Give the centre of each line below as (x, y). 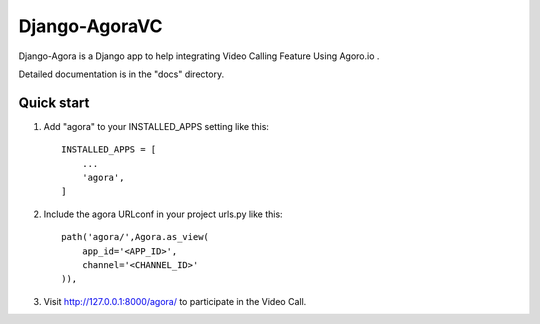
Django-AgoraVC (90, 26)
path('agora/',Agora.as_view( (135, 237)
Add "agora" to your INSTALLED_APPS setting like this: (156, 126)
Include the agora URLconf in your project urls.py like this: (163, 214)
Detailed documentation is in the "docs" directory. (121, 74)
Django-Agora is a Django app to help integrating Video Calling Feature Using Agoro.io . (199, 56)
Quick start (54, 102)
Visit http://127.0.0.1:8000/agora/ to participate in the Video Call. (175, 301)
